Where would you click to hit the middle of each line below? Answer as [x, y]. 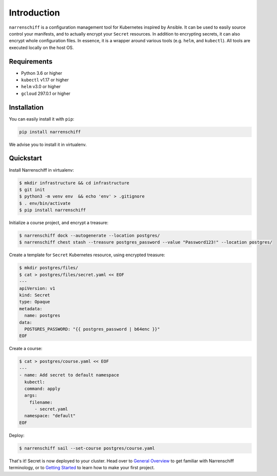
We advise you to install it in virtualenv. [48, 144]
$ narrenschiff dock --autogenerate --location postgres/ [90, 236]
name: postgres [42, 316]
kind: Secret [35, 295]
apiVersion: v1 [37, 288]
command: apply [42, 388]
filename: [41, 402]
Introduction [34, 13]
